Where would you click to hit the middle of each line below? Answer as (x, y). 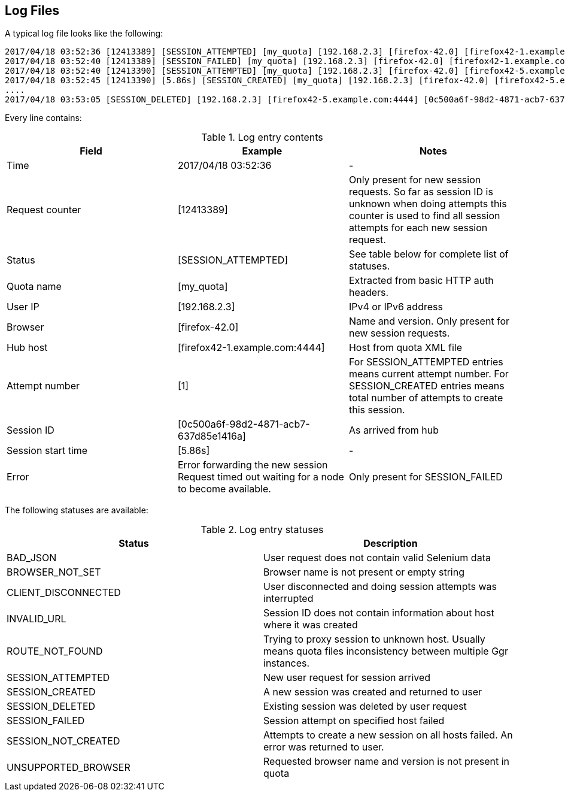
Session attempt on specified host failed (354, 721)
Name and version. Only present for (429, 321)
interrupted (288, 599)
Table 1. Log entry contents (262, 137)
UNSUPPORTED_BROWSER (69, 768)
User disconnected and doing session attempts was (380, 587)
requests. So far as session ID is (421, 192)
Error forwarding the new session (253, 465)
